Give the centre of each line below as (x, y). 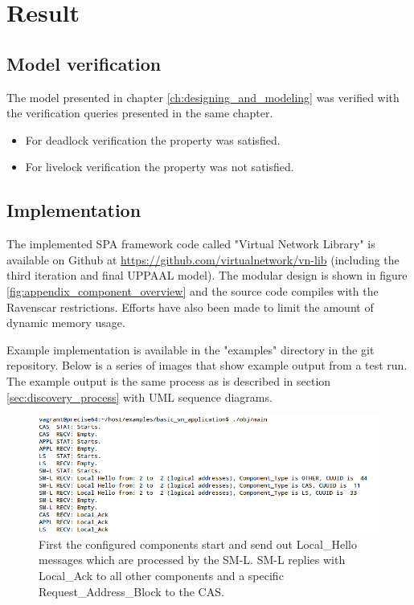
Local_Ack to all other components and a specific (161, 575)
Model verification (84, 63)
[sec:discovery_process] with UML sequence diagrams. (139, 397)
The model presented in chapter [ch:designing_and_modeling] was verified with (203, 97)
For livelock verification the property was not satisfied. (160, 167)
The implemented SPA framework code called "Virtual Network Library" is (191, 244)
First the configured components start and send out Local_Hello (198, 544)
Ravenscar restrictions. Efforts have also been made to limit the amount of (190, 307)
